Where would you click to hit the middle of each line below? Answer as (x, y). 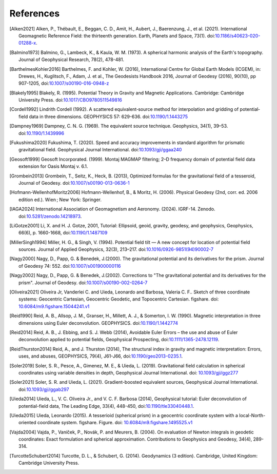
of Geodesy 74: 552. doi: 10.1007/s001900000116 (70, 266)
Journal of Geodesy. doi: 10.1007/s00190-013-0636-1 (74, 183)
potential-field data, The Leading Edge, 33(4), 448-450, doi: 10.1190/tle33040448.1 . (106, 406)
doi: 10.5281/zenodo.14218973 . (50, 216)
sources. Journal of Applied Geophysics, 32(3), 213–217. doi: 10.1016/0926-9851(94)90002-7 (116, 249)
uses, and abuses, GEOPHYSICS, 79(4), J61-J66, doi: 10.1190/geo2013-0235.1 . (101, 356)
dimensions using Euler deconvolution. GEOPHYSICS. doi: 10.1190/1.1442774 (98, 323)
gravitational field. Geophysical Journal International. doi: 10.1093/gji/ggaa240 (100, 150)
